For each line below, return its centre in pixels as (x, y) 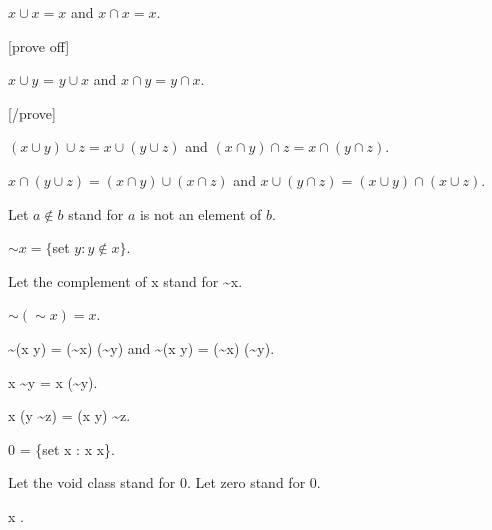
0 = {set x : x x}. (62, 448)
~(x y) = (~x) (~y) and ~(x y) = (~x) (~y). (141, 347)
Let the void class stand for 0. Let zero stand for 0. (164, 482)
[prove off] (39, 45)
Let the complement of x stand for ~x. (125, 280)
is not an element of (200, 213)
